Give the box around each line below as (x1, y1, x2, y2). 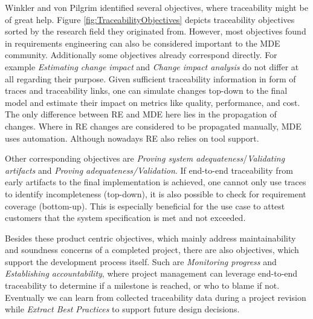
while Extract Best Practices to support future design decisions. (5, 303, 240, 315)
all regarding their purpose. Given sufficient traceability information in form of (5, 72, 296, 85)
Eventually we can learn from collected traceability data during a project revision (5, 291, 306, 303)
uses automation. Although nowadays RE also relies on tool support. (5, 131, 259, 144)
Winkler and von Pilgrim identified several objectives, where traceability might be (5, 1, 308, 13)
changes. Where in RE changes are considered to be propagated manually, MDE (5, 119, 302, 132)
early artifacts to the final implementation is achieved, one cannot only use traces (5, 176, 306, 188)
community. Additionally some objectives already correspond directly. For (5, 48, 277, 61)
